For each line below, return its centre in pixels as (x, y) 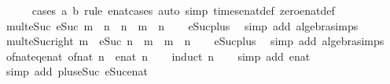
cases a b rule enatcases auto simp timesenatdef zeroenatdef (183, 10)
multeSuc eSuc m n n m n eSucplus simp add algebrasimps (182, 25)
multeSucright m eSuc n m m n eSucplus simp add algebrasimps (195, 41)
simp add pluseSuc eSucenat (77, 71)
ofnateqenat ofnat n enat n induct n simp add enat (158, 56)
